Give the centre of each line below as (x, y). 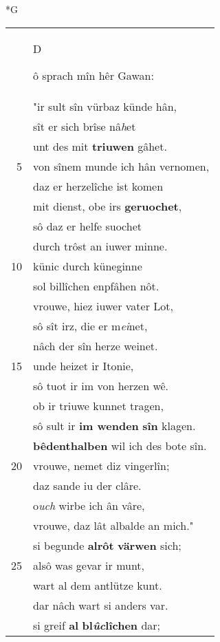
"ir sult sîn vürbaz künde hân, (105, 106)
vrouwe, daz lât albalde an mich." (113, 525)
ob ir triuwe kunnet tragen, (98, 405)
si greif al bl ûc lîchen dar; (97, 625)
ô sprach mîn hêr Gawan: (93, 75)
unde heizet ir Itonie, (84, 365)
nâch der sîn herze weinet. (96, 345)
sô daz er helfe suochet (87, 226)
